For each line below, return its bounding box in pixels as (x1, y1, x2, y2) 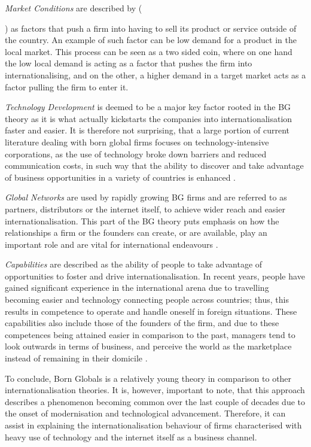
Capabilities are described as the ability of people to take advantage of (5, 258, 263, 270)
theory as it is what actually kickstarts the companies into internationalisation (5, 112, 292, 124)
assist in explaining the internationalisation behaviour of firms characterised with (5, 419, 302, 431)
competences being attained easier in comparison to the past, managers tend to (5, 328, 295, 340)
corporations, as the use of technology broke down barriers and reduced (5, 147, 267, 160)
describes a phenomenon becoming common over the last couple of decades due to (5, 395, 305, 408)
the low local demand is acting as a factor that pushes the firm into (5, 57, 252, 69)
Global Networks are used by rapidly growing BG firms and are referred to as (5, 191, 287, 203)
